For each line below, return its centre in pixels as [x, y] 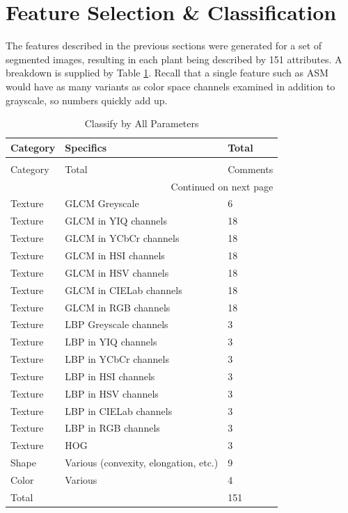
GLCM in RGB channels [118, 307]
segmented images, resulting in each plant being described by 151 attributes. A [174, 59]
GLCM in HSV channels [117, 272]
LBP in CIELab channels [119, 410]
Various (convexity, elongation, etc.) [142, 463]
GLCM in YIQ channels [116, 221]
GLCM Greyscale [102, 203]
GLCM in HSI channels [115, 255]
